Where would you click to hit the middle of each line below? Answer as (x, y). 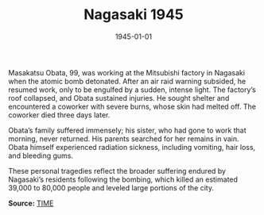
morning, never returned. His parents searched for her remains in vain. (124, 138)
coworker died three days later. (59, 115)
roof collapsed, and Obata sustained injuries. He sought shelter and (119, 98)
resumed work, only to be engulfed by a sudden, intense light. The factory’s (132, 90)
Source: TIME (31, 203)
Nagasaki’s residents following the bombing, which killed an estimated (123, 179)
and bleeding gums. (41, 155)
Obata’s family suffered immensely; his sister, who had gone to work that (127, 130)
